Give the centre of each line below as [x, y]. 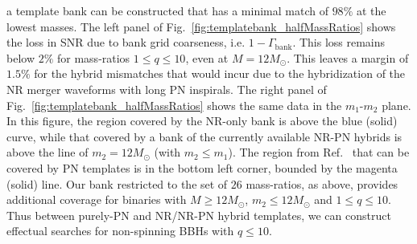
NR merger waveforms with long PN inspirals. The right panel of [167, 89]
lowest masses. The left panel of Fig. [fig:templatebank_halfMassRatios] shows [201, 26]
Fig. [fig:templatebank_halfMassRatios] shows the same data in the [174, 105]
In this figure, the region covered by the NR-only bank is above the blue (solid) [202, 121]
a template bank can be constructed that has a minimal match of [167, 10]
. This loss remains [339, 42]
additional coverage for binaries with [97, 199]
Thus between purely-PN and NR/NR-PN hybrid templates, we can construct [199, 215]
